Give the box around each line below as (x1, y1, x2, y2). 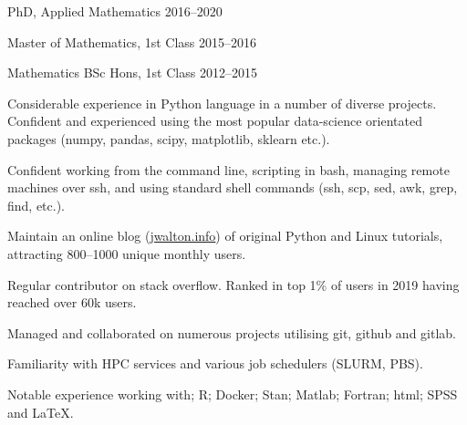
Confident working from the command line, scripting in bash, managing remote (7, 160, 450, 179)
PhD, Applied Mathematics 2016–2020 (7, 2, 223, 20)
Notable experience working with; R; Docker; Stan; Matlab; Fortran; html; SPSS (7, 384, 458, 403)
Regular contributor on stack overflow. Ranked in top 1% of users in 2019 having (7, 275, 460, 294)
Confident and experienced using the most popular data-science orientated (7, 111, 422, 130)
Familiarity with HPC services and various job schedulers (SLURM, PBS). (7, 354, 423, 373)
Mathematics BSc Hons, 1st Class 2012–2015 (7, 63, 257, 82)
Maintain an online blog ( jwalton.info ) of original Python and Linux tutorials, (7, 226, 443, 245)
